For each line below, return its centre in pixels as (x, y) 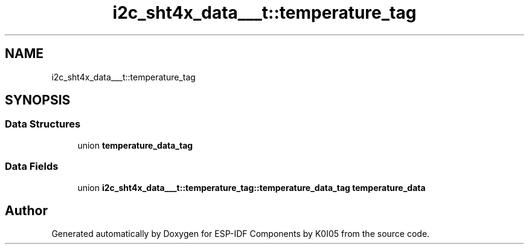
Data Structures (43, 124)
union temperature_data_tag (135, 145)
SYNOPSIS (38, 100)
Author (26, 210)
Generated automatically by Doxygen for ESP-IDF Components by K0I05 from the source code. (241, 234)
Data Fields (32, 167)
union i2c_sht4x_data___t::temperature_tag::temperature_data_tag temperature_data (252, 187)
